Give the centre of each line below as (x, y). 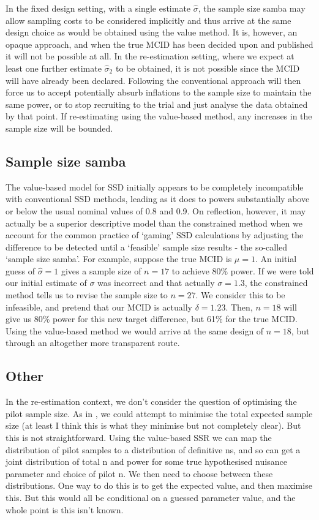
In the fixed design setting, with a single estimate (98, 8)
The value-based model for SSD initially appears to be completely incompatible (155, 187)
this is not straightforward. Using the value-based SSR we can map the (139, 438)
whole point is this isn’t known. (65, 509)
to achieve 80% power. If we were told (243, 270)
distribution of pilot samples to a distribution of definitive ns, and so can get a (153, 449)
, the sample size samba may (252, 8)
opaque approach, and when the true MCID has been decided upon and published (159, 44)
